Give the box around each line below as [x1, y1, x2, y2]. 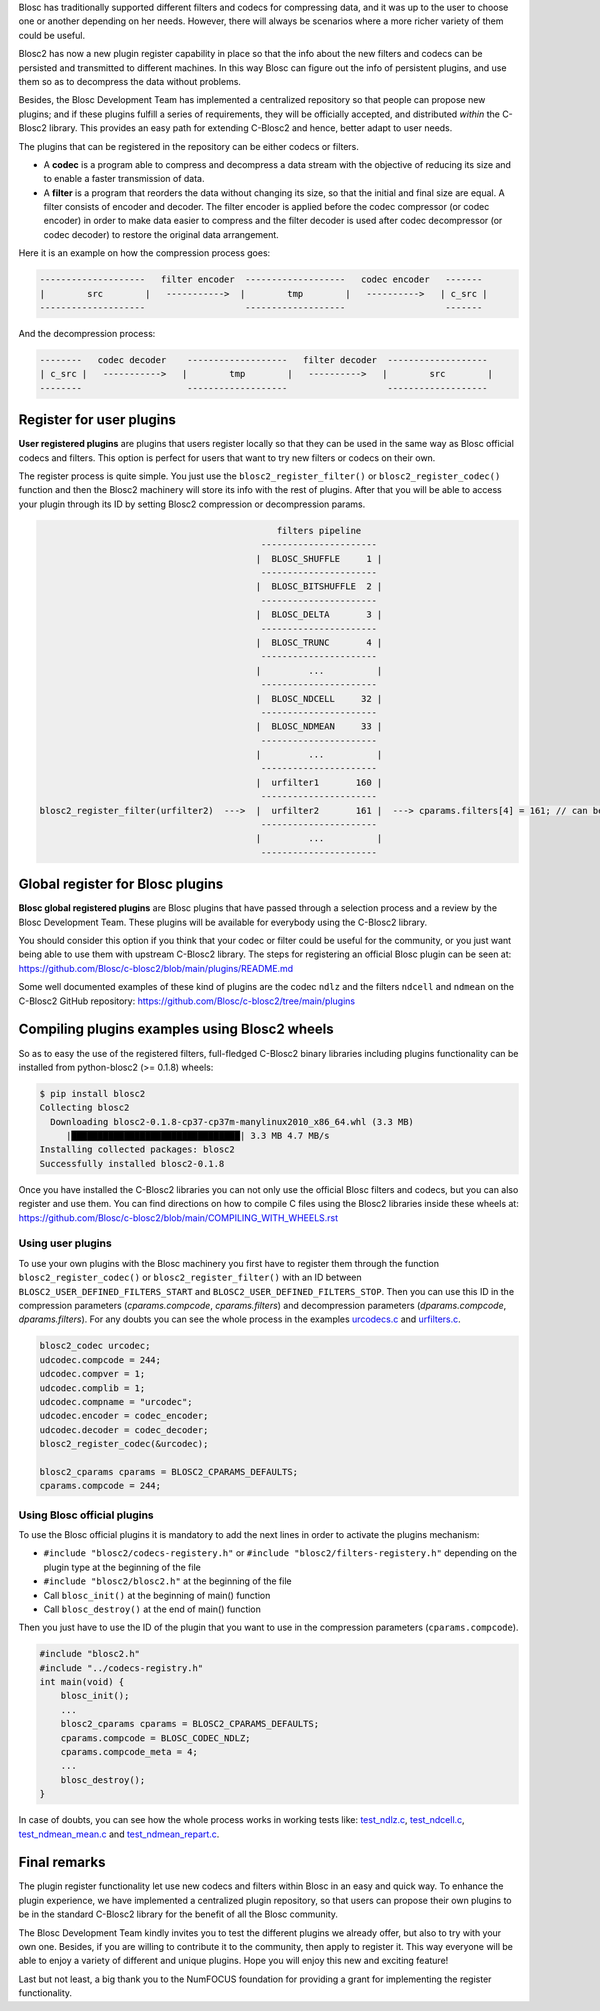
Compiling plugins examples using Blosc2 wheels [18, 1021, 334, 1038]
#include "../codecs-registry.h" [39, 1662, 204, 1674]
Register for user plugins [18, 411, 177, 429]
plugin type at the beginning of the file [43, 1561, 202, 1573]
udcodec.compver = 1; [39, 1368, 146, 1380]
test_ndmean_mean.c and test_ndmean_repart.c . [18, 1828, 220, 1840]
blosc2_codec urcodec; [39, 1340, 151, 1352]
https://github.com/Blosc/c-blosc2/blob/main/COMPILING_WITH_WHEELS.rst [18, 1211, 339, 1224]
